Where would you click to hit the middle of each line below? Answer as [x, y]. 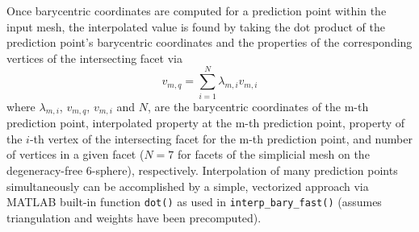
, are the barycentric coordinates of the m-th [258, 106]
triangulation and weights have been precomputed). [134, 217]
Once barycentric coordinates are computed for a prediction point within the [197, 10]
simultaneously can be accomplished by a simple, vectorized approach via [188, 186]
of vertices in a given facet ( [75, 154]
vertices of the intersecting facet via [94, 58]
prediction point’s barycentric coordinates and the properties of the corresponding [209, 42]
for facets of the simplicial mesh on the [273, 154]
